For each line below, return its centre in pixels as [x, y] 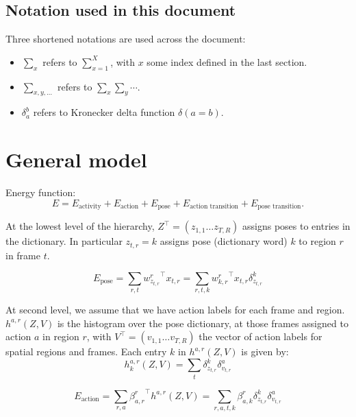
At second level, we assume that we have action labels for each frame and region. [175, 310]
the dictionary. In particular [64, 241]
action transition [214, 207]
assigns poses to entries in [296, 226]
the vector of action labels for [260, 336]
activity [90, 207]
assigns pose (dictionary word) [224, 241]
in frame [23, 255]
